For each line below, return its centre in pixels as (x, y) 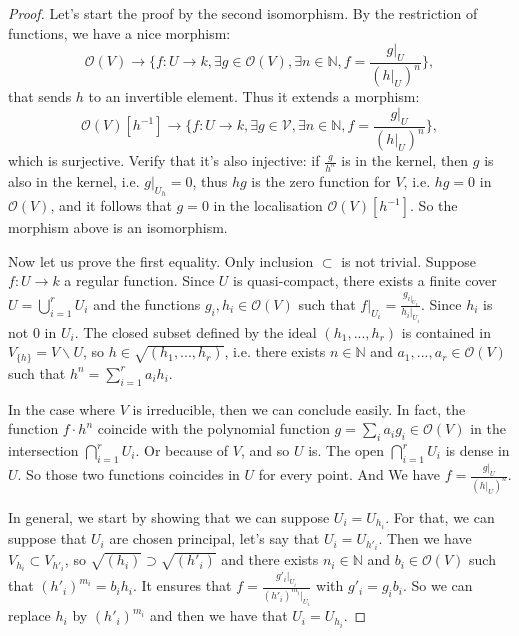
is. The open (346, 450)
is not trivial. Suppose (408, 260)
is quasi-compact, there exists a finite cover (365, 280)
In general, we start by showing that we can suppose (169, 516)
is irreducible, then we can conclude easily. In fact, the (299, 408)
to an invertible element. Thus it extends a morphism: (254, 96)
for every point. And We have (349, 474)
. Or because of (182, 450)
